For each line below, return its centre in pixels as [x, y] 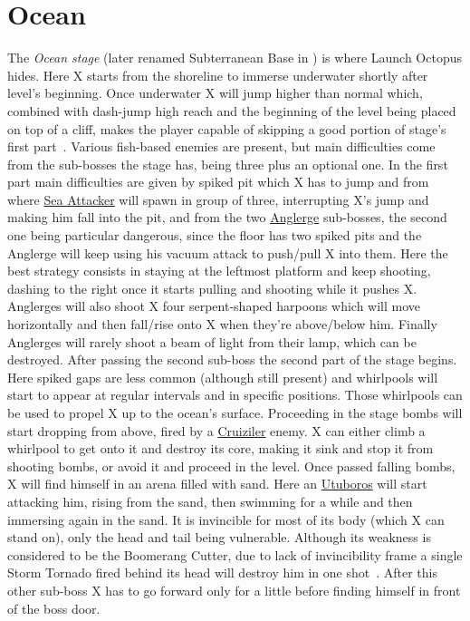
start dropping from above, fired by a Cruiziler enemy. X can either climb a [216, 430]
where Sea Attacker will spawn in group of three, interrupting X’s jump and [218, 199]
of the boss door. [54, 608]
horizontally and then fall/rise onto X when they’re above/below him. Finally [222, 324]
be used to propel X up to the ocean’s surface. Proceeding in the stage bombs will [235, 412]
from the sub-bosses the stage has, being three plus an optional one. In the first [228, 164]
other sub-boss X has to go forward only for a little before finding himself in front [234, 590]
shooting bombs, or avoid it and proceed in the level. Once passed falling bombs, [231, 466]
